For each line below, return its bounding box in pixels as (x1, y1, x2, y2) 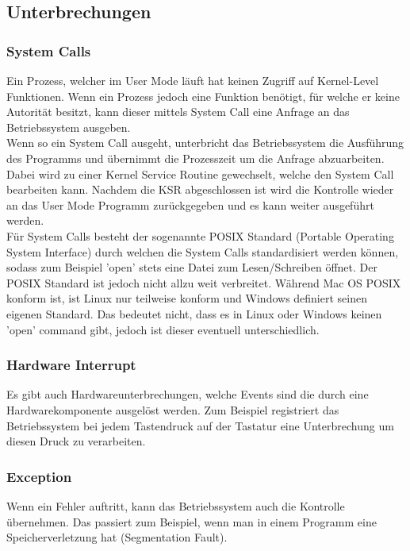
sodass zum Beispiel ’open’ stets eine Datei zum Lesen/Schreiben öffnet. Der (6, 259, 377, 275)
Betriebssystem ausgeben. (6, 118, 131, 135)
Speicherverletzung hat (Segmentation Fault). (6, 529, 228, 545)
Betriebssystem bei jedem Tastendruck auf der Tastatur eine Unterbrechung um (6, 417, 394, 433)
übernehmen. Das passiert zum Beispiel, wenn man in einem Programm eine (6, 513, 377, 530)
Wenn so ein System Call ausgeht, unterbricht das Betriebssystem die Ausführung (6, 134, 404, 151)
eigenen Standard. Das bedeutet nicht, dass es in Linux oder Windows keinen (6, 305, 382, 322)
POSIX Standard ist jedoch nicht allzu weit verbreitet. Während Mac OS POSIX (6, 274, 401, 291)
